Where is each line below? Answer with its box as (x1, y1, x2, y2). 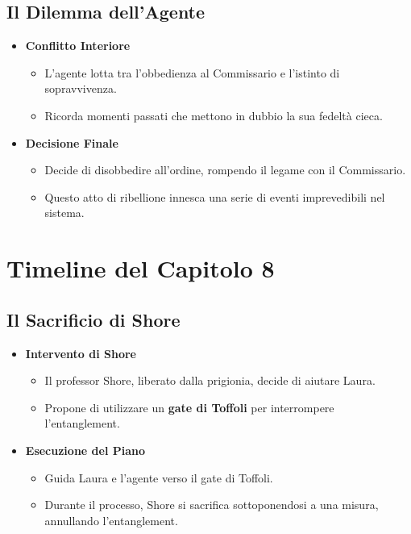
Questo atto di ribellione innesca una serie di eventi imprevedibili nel (44, 188, 385, 205)
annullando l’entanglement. (44, 511, 178, 528)
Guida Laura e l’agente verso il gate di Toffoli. (44, 469, 273, 486)
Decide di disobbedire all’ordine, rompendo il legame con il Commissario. (44, 161, 406, 178)
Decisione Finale (25, 134, 118, 151)
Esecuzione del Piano (25, 441, 146, 458)
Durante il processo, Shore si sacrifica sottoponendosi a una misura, (44, 496, 379, 513)
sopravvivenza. (44, 80, 117, 97)
